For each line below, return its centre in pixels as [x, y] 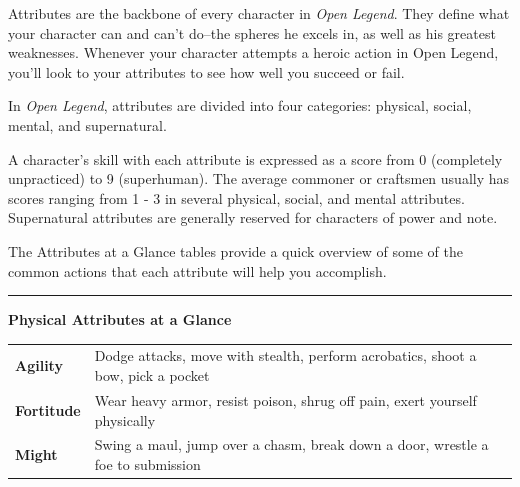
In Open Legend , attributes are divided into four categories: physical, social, [240, 105]
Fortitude [48, 409]
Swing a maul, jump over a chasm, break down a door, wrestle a [291, 444]
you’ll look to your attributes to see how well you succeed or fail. [206, 71]
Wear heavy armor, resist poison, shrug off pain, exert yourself [285, 399]
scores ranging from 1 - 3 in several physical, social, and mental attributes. [236, 197]
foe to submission [147, 463]
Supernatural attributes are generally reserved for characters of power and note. [253, 217]
